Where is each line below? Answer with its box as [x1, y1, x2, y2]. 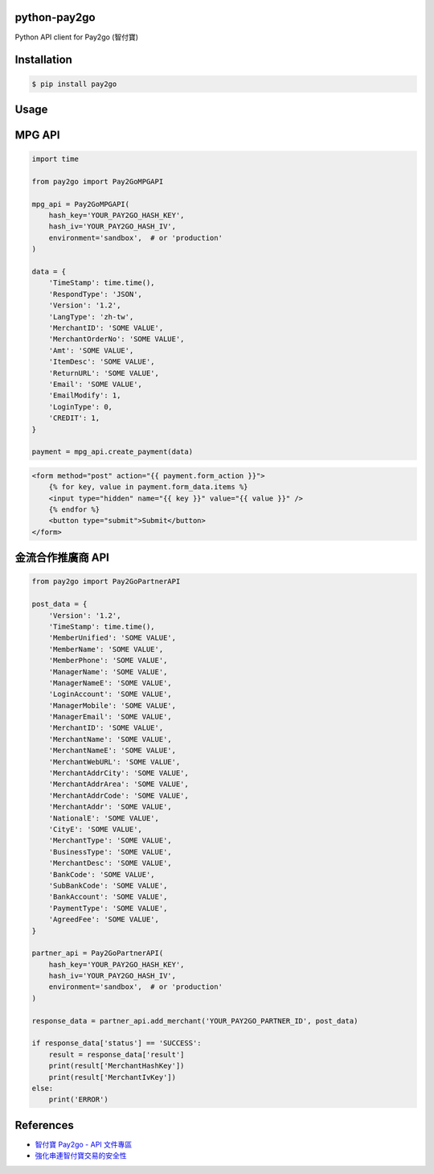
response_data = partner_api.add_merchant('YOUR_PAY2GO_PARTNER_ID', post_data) [31, 1016, 358, 1025]
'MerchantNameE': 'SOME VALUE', [48, 746, 177, 756]
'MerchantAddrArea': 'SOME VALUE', [48, 780, 189, 789]
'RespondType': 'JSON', [48, 290, 142, 299]
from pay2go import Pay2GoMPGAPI [31, 177, 164, 186]
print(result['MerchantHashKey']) [48, 1061, 185, 1070]
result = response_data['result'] [48, 1050, 185, 1059]
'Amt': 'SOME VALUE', [48, 346, 134, 355]
